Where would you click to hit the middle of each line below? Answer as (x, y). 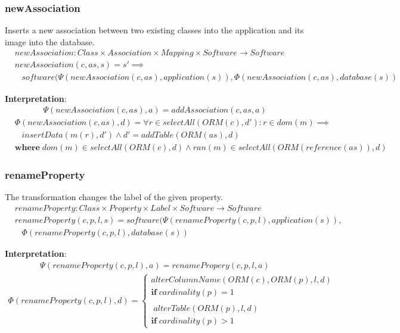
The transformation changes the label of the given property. (114, 197)
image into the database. (50, 41)
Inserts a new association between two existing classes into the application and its (154, 30)
